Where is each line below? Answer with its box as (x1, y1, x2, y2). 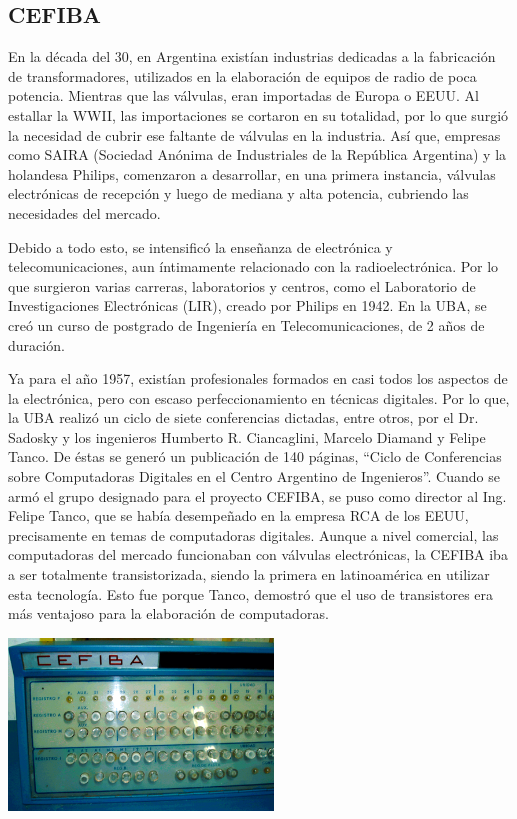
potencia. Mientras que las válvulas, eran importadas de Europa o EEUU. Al (8, 85, 479, 106)
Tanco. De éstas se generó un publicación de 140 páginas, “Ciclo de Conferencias (8, 446, 502, 467)
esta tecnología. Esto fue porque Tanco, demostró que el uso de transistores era (8, 583, 494, 604)
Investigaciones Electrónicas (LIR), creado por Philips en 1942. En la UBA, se (8, 295, 487, 316)
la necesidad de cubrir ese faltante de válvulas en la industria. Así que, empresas (8, 124, 501, 145)
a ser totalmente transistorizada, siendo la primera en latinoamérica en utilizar (8, 564, 490, 585)
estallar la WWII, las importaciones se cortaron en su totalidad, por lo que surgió (8, 104, 509, 125)
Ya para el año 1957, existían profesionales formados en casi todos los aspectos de (8, 368, 508, 389)
